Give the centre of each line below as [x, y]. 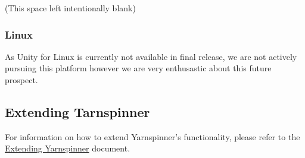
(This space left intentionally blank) [70, 8]
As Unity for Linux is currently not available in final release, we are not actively [151, 56]
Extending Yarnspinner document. [68, 148]
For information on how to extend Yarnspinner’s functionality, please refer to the [152, 136]
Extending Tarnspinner [77, 111]
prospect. [21, 80]
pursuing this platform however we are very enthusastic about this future [138, 68]
